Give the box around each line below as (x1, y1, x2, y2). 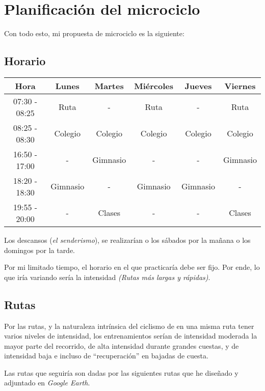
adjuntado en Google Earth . (4, 377, 90, 388)
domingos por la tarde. (4, 244, 75, 255)
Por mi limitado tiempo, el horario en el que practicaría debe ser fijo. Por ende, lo (4, 262, 260, 272)
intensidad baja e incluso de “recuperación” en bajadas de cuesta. (4, 350, 208, 361)
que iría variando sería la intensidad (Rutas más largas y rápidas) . (4, 271, 210, 282)
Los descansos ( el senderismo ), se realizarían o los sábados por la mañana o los (4, 234, 251, 245)
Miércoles (134, 79, 174, 92)
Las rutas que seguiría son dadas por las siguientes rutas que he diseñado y (4, 367, 238, 378)
